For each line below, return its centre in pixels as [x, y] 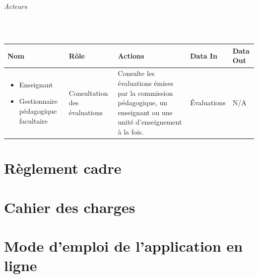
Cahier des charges [70, 207]
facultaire [33, 120]
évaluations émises [146, 83]
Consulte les [136, 73]
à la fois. [131, 131]
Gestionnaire [38, 101]
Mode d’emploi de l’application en [124, 245]
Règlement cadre [63, 168]
